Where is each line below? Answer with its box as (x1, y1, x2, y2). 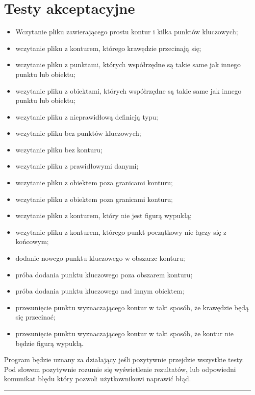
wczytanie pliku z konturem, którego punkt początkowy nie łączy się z (15, 226, 227, 237)
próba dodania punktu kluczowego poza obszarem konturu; (15, 269, 193, 279)
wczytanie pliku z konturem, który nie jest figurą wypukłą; (15, 210, 192, 221)
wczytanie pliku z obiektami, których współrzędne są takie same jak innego (15, 85, 242, 96)
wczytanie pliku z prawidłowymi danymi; (15, 161, 139, 171)
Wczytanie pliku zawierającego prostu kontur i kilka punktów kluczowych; (15, 26, 238, 37)
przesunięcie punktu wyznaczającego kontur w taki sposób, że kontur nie (15, 328, 234, 338)
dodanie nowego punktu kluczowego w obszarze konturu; (15, 253, 185, 263)
